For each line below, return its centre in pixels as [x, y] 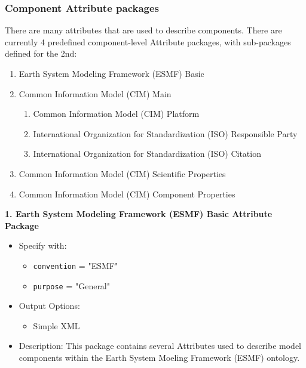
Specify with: [43, 245]
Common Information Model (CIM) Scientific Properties [122, 173]
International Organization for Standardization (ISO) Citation [147, 154]
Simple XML [56, 325]
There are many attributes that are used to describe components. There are [143, 30]
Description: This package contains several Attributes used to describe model [160, 346]
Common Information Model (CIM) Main [95, 93]
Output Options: [49, 306]
